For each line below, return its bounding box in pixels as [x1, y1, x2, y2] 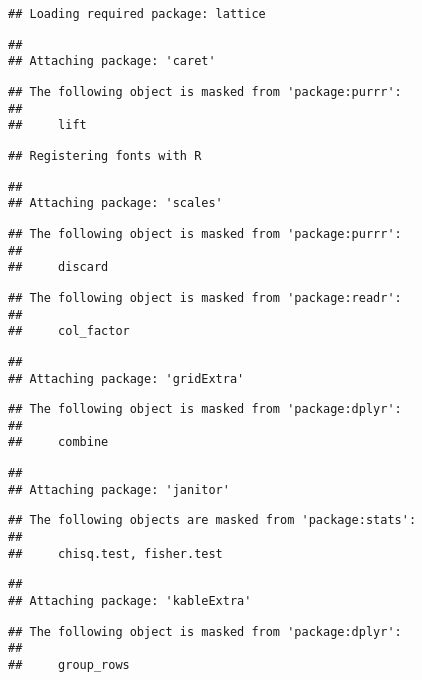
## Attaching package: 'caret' [8, 54, 216, 69]
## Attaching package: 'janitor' [8, 482, 230, 497]
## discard [8, 260, 109, 275]
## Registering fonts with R [8, 148, 202, 163]
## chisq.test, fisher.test [8, 546, 223, 561]
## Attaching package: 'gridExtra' [8, 371, 245, 386]
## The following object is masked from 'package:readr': [8, 290, 402, 305]
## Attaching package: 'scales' [8, 196, 223, 211]
